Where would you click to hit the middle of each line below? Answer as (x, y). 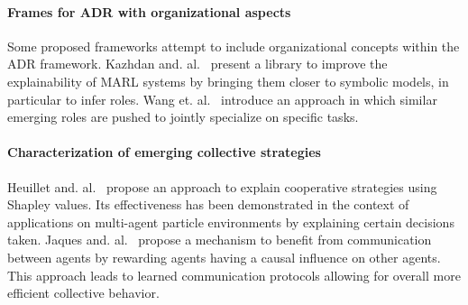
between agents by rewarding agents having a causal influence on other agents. (224, 257)
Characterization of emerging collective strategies (164, 152)
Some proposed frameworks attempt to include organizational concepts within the (234, 46)
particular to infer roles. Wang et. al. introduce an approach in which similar (222, 99)
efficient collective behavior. (83, 293)
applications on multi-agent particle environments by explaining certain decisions (231, 222)
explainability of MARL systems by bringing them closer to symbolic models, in (228, 81)
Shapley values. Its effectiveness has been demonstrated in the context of (208, 204)
